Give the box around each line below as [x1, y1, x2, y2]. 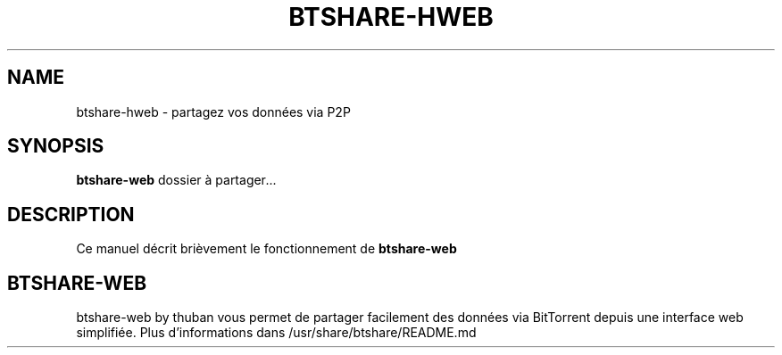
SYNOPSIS [7, 135, 104, 158]
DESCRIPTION [7, 202, 135, 226]
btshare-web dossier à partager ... [76, 172, 277, 188]
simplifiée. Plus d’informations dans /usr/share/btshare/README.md [76, 325, 477, 341]
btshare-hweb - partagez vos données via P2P [76, 103, 351, 120]
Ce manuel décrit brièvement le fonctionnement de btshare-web [76, 241, 457, 257]
